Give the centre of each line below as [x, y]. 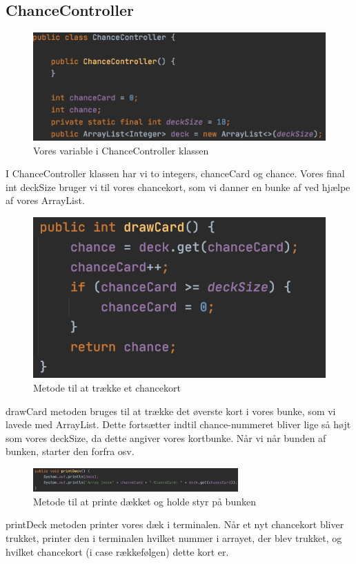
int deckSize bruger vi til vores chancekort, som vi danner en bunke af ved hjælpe [178, 187]
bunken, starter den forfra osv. [70, 451]
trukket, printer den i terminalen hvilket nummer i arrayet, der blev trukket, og [174, 538]
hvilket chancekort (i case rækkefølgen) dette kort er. [117, 551]
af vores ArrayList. [45, 200]
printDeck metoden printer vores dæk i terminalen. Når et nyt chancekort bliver [175, 524]
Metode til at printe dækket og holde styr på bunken [145, 501]
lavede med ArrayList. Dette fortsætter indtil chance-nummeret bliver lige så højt [178, 424]
